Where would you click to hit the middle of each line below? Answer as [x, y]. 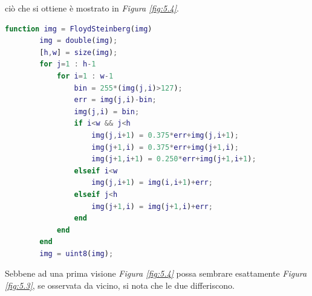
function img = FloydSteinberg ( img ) [79, 29]
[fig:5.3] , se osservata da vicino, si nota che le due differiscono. [120, 285]
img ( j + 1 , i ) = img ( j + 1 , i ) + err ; [152, 206]
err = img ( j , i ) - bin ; [115, 100]
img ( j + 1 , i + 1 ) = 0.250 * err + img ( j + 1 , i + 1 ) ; [174, 159]
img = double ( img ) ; [79, 41]
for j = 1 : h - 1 [68, 64]
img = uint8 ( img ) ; [76, 253]
